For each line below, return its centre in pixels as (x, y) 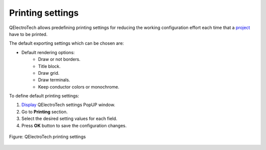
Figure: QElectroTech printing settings (48, 137)
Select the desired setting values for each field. (69, 119)
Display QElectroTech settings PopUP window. (68, 105)
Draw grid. (49, 73)
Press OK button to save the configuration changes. (74, 125)
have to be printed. (28, 34)
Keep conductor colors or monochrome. (79, 87)
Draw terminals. (54, 80)
